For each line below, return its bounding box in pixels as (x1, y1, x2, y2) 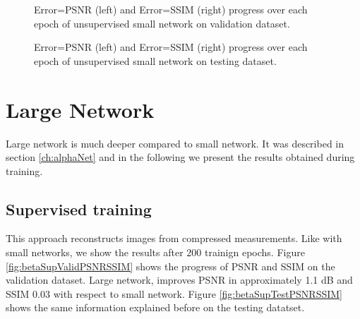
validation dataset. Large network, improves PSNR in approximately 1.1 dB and (6, 272, 353, 287)
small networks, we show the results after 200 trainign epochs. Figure (6, 245, 305, 260)
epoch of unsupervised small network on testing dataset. (34, 53, 277, 68)
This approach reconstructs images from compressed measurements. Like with (6, 231, 342, 246)
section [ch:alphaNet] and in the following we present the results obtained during (6, 150, 355, 164)
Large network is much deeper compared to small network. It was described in (6, 136, 344, 150)
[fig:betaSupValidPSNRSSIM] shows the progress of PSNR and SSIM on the (6, 258, 335, 273)
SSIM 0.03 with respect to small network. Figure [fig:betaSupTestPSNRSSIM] (6, 286, 342, 301)
